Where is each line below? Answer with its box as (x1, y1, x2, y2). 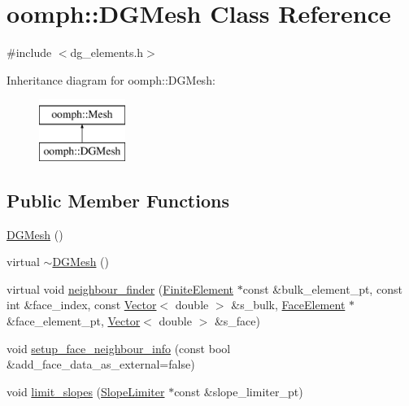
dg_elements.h (70, 44, 144, 61)
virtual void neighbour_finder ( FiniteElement (7, 280, 234, 297)
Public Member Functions (7, 187, 229, 212)
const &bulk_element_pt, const (242, 280, 402, 297)
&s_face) (214, 312, 260, 330)
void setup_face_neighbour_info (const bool (7, 339, 231, 356)
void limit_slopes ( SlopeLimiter (7, 382, 165, 399)
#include (7, 44, 52, 61)
